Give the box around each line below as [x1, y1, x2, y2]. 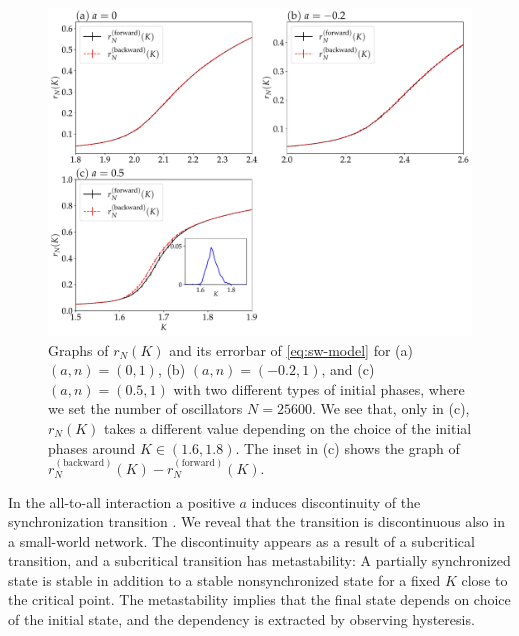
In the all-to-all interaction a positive [8, 491, 235, 512]
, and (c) [321, 359, 375, 380]
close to [461, 569, 508, 590]
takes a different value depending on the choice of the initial [104, 417, 472, 438]
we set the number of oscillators [48, 398, 243, 419]
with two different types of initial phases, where [173, 378, 465, 399]
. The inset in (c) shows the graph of [235, 437, 460, 458]
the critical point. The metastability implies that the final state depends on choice [8, 589, 511, 610]
